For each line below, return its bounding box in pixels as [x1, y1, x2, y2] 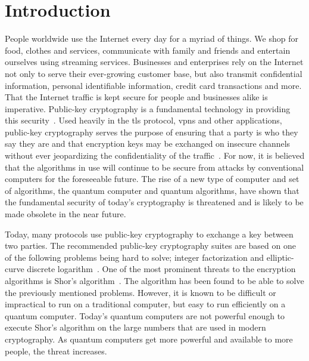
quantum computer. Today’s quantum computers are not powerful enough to [5, 309, 285, 322]
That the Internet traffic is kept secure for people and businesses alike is [5, 91, 268, 103]
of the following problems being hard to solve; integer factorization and [5, 251, 264, 263]
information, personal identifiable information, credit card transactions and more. [5, 79, 302, 91]
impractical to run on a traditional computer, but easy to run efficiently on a [5, 298, 286, 310]
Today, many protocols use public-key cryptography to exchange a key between [5, 227, 294, 240]
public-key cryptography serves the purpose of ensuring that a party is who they [5, 125, 298, 138]
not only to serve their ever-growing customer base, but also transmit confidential [5, 67, 302, 79]
